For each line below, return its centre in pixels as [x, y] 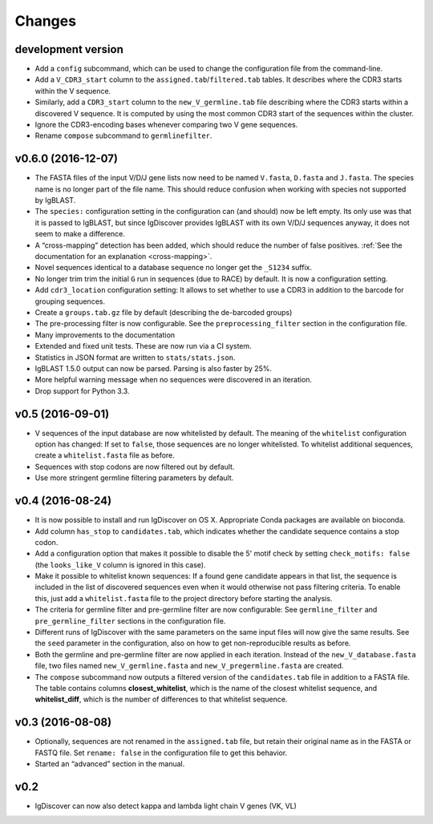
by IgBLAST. [55, 200]
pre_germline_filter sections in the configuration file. [130, 620]
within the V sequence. [73, 91]
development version [69, 49]
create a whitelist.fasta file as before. [105, 455]
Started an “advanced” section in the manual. [110, 764]
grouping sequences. [70, 301]
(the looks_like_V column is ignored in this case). [120, 564]
